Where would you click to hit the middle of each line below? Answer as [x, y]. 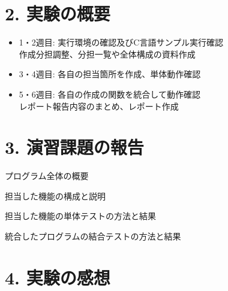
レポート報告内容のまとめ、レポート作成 [99, 106]
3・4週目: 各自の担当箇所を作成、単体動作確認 [110, 74]
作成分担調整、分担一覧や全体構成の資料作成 [107, 54]
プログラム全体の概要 [47, 176]
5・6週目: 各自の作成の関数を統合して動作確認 [109, 94]
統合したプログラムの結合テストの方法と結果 [93, 236]
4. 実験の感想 [58, 277]
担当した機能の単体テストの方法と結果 [80, 216]
